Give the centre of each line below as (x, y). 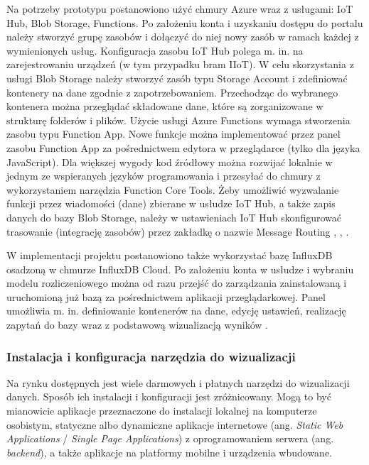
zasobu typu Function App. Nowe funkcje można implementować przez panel (173, 134)
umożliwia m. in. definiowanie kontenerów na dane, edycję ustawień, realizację (176, 311)
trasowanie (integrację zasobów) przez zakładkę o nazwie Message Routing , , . (178, 231)
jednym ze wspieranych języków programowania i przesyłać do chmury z (164, 176)
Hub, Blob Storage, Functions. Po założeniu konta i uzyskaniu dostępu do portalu (185, 22)
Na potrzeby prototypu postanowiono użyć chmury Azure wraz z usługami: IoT (180, 9)
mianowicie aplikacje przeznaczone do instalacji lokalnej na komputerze (162, 411)
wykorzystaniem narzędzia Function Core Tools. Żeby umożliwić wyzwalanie (173, 189)
